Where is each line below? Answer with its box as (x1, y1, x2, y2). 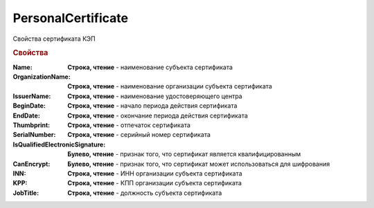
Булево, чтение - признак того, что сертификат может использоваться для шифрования (67, 160, 330, 168)
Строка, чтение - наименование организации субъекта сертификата (67, 82, 273, 91)
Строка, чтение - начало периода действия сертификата (67, 102, 238, 110)
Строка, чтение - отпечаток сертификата (67, 121, 190, 129)
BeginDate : (12, 102, 46, 110)
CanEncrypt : (12, 160, 51, 168)
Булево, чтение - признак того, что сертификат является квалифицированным (67, 150, 301, 158)
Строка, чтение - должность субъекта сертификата (67, 189, 222, 197)
